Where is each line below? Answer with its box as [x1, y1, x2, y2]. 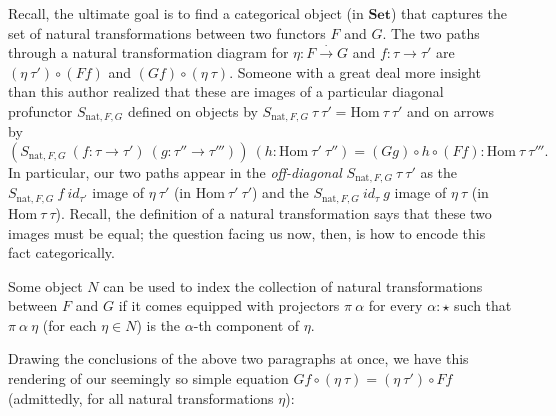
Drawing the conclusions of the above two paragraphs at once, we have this [8, 348, 469, 369]
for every [368, 295, 423, 316]
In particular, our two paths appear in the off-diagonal [8, 162, 342, 183]
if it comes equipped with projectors [118, 295, 340, 316]
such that [454, 295, 512, 316]
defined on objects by [127, 100, 258, 121]
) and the [252, 182, 309, 203]
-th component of [193, 314, 300, 335]
